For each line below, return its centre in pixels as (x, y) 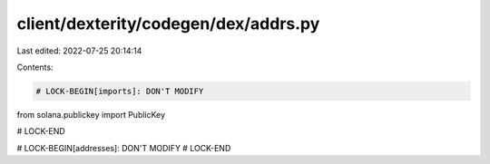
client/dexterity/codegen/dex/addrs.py (168, 24)
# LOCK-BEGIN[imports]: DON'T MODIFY (120, 91)
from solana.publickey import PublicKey (91, 114)
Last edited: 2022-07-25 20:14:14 (79, 51)
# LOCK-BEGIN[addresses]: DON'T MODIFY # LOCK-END (124, 148)
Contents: (35, 67)
